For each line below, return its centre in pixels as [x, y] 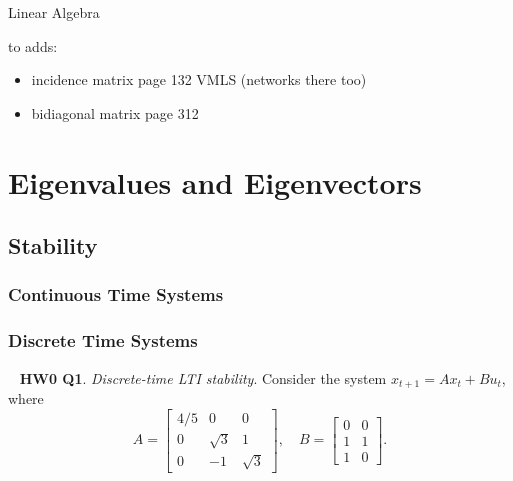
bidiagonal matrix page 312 [115, 112]
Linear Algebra [54, 12]
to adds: [33, 45]
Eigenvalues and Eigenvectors [215, 181]
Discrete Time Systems [103, 340]
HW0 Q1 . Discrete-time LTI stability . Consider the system [203, 377]
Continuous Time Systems [116, 294]
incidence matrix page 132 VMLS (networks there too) [199, 79]
